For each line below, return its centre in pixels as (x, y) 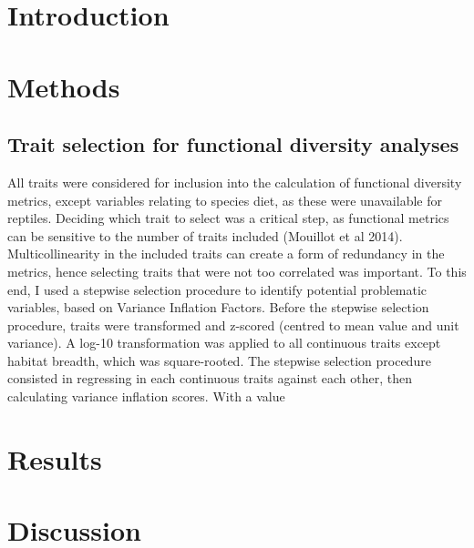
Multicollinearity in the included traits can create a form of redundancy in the (226, 254)
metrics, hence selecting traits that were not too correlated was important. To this (237, 271)
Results (55, 458)
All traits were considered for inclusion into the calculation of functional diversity (235, 182)
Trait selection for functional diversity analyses (233, 144)
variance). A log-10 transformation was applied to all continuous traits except (224, 343)
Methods (64, 86)
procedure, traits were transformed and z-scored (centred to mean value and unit (233, 325)
